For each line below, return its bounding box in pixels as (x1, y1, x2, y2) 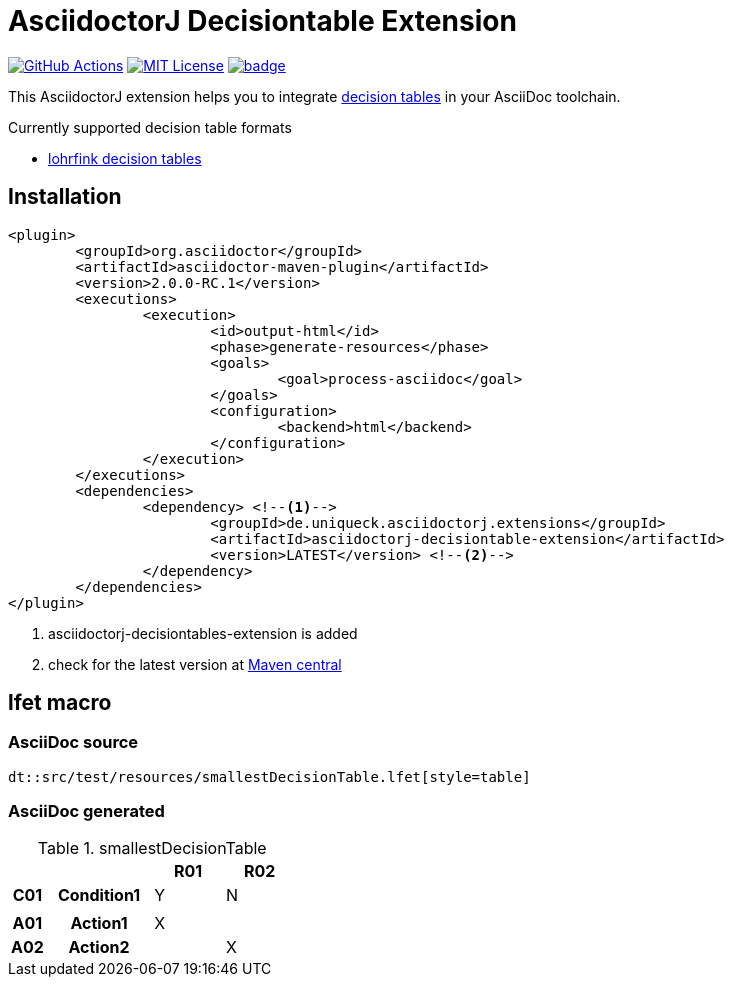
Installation (8, 184, 122, 210)
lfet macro (8, 690, 112, 716)
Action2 (68, 936, 130, 957)
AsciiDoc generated (8, 801, 165, 822)
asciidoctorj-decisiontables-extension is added (48, 624, 358, 642)
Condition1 (57, 884, 141, 905)
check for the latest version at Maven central (48, 655, 342, 673)
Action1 (70, 912, 128, 933)
